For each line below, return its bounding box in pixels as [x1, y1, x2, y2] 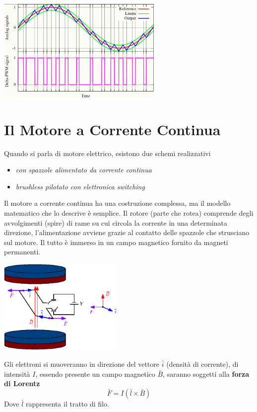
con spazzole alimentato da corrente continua [15, 165, 152, 175]
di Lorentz [4, 378, 40, 389]
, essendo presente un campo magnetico [35, 368, 155, 379]
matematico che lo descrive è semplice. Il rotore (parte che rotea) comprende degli [4, 208, 254, 218]
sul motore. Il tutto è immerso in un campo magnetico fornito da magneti [4, 237, 228, 247]
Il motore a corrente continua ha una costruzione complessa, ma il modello [4, 198, 231, 208]
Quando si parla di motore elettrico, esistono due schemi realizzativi [4, 148, 211, 158]
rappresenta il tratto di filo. [26, 398, 109, 409]
